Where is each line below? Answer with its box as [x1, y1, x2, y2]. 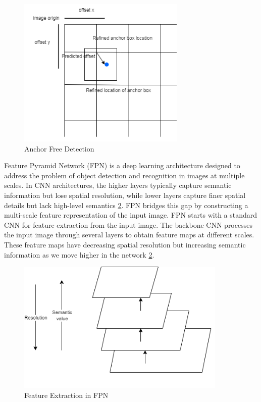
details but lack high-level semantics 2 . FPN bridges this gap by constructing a [4, 199, 248, 210]
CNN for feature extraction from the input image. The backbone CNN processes [4, 219, 252, 230]
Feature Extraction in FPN [24, 390, 109, 400]
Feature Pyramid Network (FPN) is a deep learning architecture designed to [4, 160, 240, 171]
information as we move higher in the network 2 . [4, 249, 154, 260]
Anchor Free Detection [24, 143, 94, 154]
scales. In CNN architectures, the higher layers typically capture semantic [4, 180, 232, 190]
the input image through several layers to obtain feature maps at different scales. [4, 229, 254, 240]
